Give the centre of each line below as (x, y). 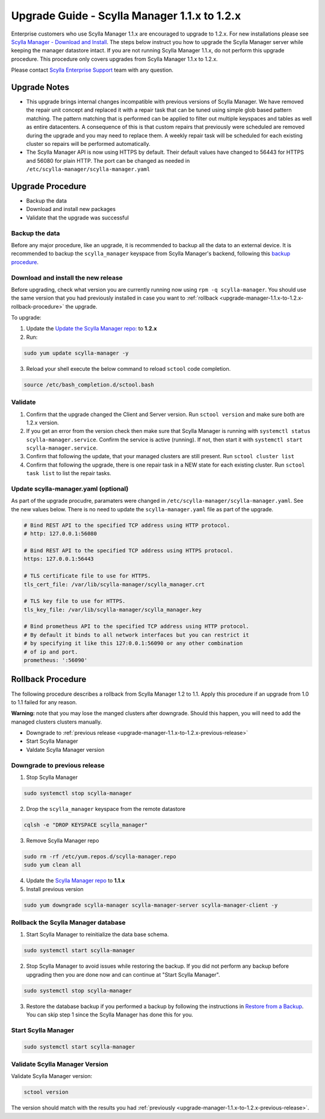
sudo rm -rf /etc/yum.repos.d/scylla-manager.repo (100, 856)
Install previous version (55, 889)
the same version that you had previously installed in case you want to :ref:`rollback (115, 298)
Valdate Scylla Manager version (65, 749)
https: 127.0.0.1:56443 (59, 559)
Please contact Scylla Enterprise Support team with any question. (92, 70)
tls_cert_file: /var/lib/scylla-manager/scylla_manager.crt (114, 584)
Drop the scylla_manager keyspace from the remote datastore (106, 809)
